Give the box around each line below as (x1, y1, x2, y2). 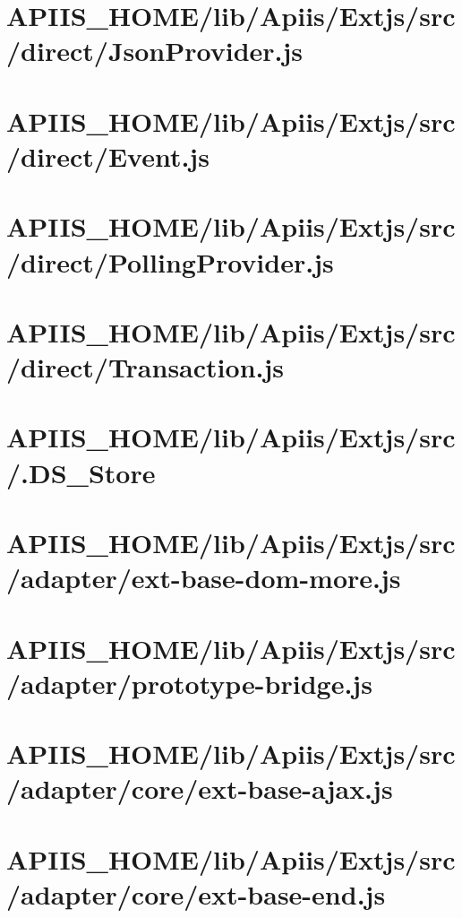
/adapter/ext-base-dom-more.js (6, 559, 401, 596)
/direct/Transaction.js (6, 349, 284, 385)
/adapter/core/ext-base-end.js (6, 875, 386, 912)
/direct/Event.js (6, 137, 210, 174)
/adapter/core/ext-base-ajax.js (6, 770, 393, 807)
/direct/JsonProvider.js (6, 32, 304, 69)
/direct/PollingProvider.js (6, 243, 334, 280)
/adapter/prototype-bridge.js (6, 664, 372, 701)
